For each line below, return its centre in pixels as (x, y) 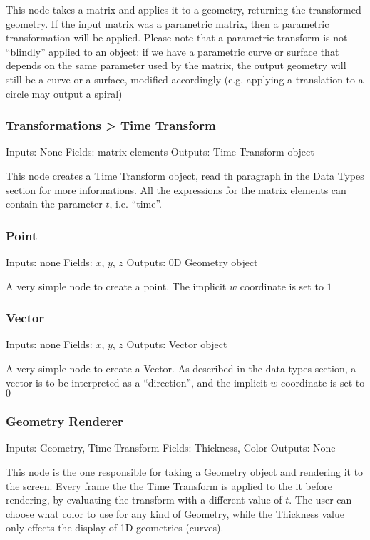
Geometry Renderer (65, 421)
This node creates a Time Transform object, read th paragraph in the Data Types (185, 175)
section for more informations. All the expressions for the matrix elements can (176, 189)
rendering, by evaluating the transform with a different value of (144, 500)
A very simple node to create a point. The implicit (116, 286)
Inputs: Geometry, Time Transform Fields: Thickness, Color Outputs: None (171, 448)
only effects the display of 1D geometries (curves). (115, 528)
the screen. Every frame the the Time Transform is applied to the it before (169, 485)
